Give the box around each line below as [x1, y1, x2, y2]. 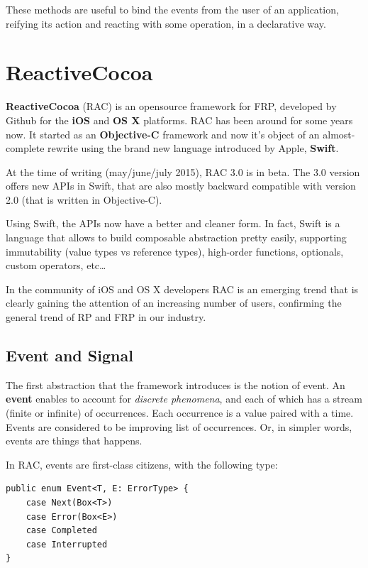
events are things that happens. [6, 433, 143, 448]
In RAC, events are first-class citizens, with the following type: [6, 457, 278, 471]
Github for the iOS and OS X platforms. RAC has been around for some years [6, 112, 353, 127]
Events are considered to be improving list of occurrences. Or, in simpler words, [6, 419, 352, 434]
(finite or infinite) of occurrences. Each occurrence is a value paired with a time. [6, 405, 354, 420]
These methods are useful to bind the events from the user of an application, [6, 2, 339, 16]
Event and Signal [6, 344, 133, 366]
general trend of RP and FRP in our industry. [6, 310, 206, 324]
